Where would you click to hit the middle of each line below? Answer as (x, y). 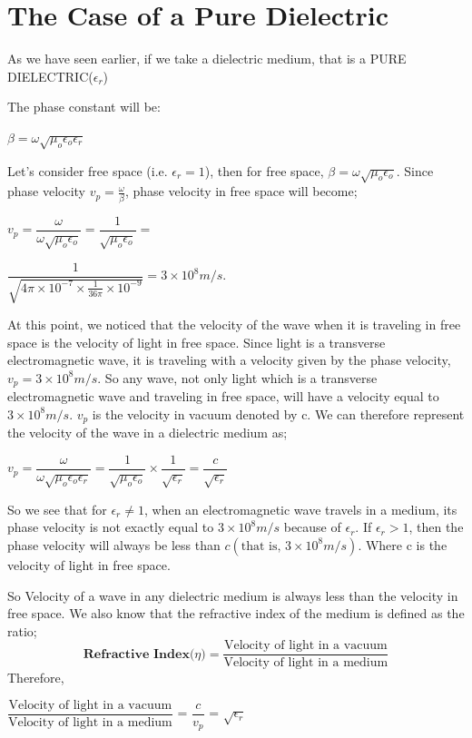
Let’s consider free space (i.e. (88, 170)
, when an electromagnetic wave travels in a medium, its (300, 509)
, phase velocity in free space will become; (241, 191)
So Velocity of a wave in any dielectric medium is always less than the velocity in (233, 595)
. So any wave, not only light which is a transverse (237, 377)
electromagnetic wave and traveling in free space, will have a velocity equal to (223, 396)
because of (312, 527)
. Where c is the (403, 544)
